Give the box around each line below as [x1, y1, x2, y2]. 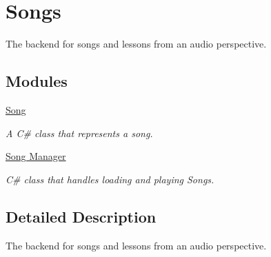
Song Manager [6, 149, 66, 163]
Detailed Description [6, 205, 157, 227]
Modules [6, 70, 68, 92]
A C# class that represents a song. [6, 125, 153, 140]
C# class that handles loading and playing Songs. [6, 172, 214, 186]
